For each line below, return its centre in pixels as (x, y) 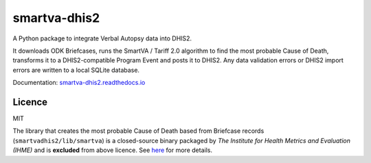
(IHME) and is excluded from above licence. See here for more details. (113, 150)
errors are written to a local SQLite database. (76, 70)
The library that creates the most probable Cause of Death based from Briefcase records (138, 131)
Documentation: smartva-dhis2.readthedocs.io (79, 83)
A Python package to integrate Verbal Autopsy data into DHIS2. (102, 38)
